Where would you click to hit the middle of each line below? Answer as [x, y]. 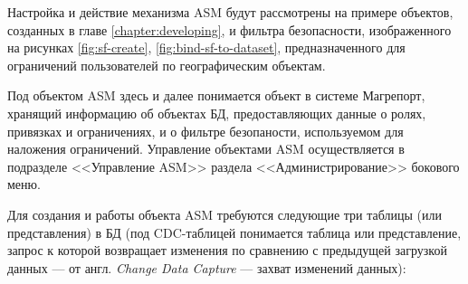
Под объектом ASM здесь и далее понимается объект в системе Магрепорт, [216, 95]
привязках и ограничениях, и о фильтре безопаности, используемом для [205, 131]
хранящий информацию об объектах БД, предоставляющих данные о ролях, [217, 113]
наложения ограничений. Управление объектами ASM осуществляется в [206, 149]
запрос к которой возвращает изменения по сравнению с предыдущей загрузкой [227, 250]
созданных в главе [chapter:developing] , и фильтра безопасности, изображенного [229, 29]
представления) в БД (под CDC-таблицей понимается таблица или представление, [234, 232]
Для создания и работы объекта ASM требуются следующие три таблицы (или [224, 214]
